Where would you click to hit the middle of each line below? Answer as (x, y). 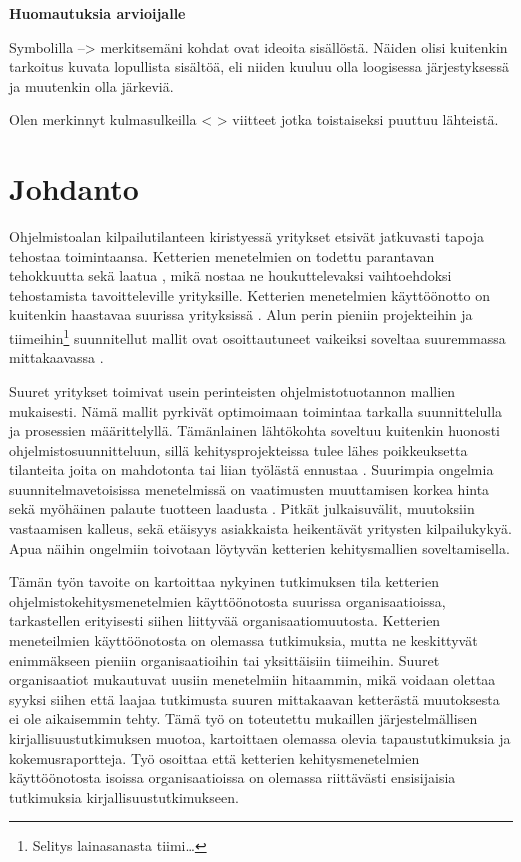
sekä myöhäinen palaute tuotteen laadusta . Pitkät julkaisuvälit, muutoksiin (242, 508)
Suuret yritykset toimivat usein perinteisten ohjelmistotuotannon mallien (232, 390)
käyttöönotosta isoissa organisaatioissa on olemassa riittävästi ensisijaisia (232, 777)
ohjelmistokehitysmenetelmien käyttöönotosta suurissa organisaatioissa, (227, 600)
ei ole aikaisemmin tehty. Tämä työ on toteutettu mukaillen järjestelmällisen (243, 718)
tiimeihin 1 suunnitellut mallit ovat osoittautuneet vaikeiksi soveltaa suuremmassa (257, 336)
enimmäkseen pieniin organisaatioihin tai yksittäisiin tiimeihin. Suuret (224, 659)
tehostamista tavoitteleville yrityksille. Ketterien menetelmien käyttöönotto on (249, 294)
